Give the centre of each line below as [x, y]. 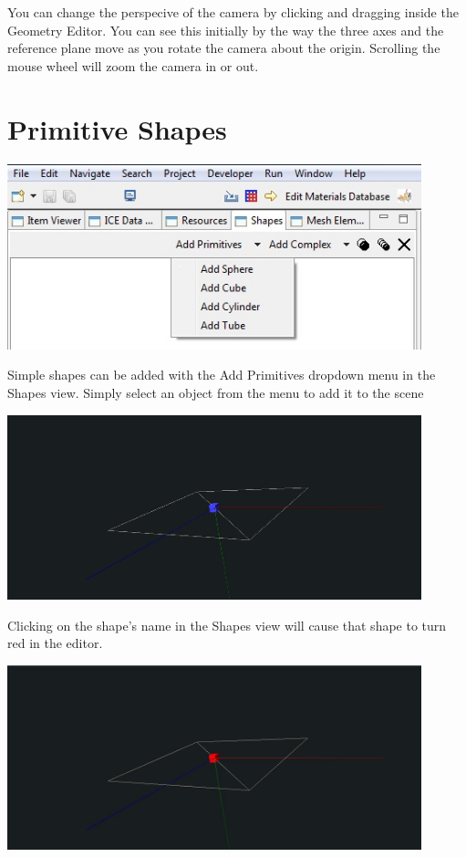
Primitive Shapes [117, 128]
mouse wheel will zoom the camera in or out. [133, 65]
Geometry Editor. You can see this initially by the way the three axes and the [226, 30]
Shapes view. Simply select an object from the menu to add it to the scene [216, 393]
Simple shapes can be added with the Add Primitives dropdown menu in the [222, 375]
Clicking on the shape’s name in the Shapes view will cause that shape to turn [227, 625]
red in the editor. [55, 643]
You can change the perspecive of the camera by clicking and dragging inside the [233, 12]
